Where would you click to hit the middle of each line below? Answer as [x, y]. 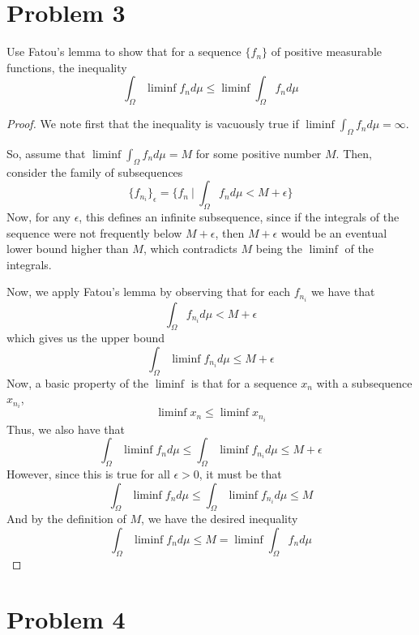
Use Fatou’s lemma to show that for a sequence [124, 51]
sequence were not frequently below [94, 232]
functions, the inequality [67, 67]
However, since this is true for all [88, 473]
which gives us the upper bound [86, 338]
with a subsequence [364, 382]
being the [279, 249]
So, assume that [46, 153]
